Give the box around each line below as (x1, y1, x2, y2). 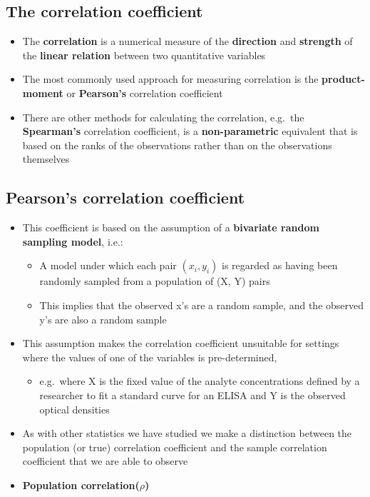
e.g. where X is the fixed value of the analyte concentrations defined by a (39, 373, 360, 388)
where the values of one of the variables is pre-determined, (22, 349, 277, 364)
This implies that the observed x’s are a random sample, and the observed (39, 297, 364, 312)
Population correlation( (22, 477, 140, 492)
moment (22, 85, 63, 100)
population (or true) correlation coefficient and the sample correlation (22, 439, 327, 454)
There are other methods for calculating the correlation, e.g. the (22, 109, 304, 124)
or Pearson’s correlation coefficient (66, 85, 223, 100)
